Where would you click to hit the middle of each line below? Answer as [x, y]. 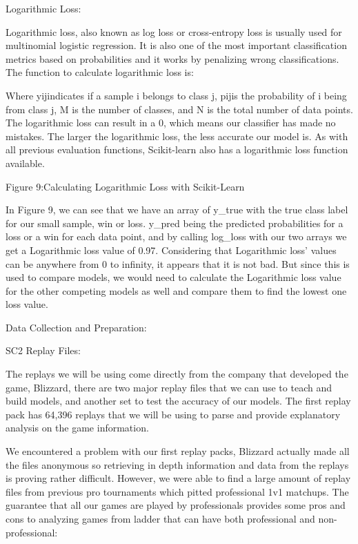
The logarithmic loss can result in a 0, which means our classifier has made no [171, 123]
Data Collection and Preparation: [76, 327]
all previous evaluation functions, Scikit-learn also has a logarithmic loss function [177, 149]
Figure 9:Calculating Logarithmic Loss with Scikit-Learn [125, 186]
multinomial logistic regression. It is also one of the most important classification [176, 45]
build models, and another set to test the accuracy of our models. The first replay [178, 401]
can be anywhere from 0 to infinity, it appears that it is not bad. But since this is [178, 263]
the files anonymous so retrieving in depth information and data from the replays [177, 464]
